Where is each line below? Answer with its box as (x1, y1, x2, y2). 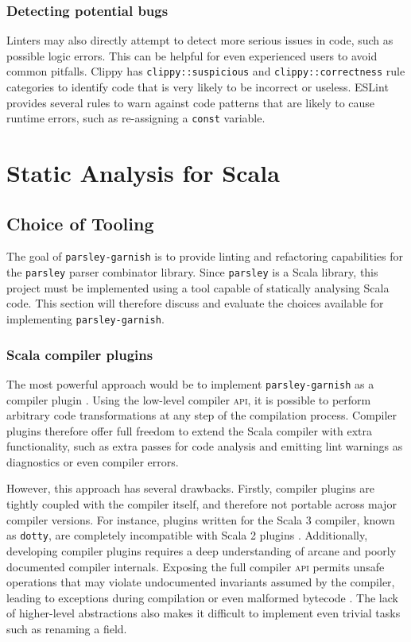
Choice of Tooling (6, 211, 154, 235)
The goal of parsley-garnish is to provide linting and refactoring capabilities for (6, 248, 403, 265)
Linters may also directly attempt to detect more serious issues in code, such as (6, 32, 394, 48)
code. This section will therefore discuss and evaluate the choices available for (6, 295, 384, 311)
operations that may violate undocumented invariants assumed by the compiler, (6, 574, 395, 590)
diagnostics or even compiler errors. (6, 453, 179, 470)
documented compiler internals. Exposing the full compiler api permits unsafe (6, 558, 385, 574)
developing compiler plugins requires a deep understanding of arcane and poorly (6, 542, 397, 559)
